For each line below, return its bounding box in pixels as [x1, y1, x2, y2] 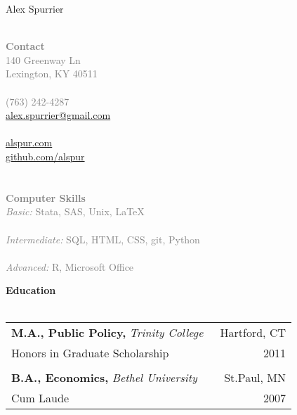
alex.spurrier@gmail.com [6, 108, 111, 122]
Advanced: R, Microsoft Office [6, 259, 134, 274]
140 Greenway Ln [6, 52, 81, 67]
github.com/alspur [6, 148, 85, 163]
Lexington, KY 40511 [6, 66, 98, 81]
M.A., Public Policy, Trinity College [11, 324, 204, 341]
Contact [6, 39, 45, 53]
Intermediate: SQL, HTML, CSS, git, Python [6, 231, 200, 246]
